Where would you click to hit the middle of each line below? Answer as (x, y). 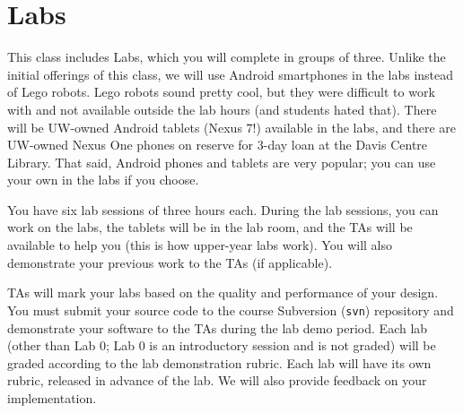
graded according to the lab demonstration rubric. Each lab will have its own (219, 362)
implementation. (52, 397)
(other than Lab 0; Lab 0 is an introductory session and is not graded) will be (222, 345)
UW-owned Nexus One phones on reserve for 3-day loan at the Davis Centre (218, 145)
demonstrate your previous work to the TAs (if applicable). (170, 262)
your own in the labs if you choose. (103, 180)
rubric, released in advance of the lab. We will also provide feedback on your (217, 380)
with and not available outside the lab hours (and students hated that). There (222, 109)
